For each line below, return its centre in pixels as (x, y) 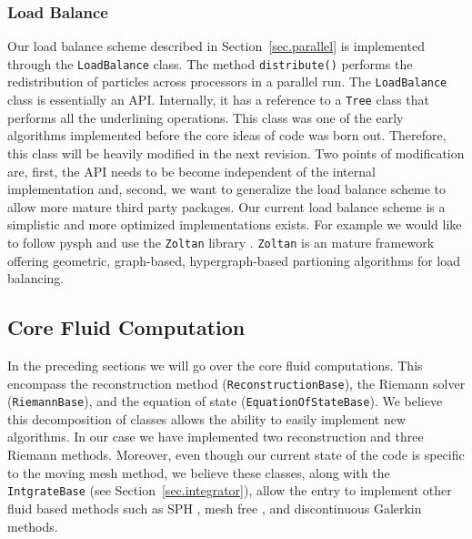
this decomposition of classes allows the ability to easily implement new (206, 418)
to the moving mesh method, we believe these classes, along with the (199, 472)
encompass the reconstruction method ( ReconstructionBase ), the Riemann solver (236, 383)
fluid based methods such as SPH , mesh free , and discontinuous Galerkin (215, 508)
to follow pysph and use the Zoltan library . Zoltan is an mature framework (221, 242)
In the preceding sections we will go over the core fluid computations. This (215, 365)
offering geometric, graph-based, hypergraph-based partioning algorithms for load (234, 260)
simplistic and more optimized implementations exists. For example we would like (235, 224)
